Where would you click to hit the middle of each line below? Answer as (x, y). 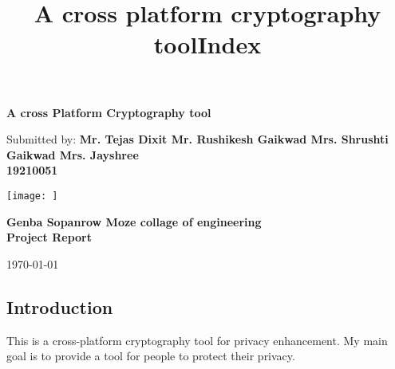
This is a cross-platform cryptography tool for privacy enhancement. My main (197, 340)
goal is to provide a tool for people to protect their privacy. (151, 356)
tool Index (207, 44)
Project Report (49, 237)
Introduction (60, 306)
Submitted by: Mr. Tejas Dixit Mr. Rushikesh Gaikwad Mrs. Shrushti (197, 139)
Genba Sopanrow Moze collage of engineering (134, 221)
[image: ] (32, 196)
